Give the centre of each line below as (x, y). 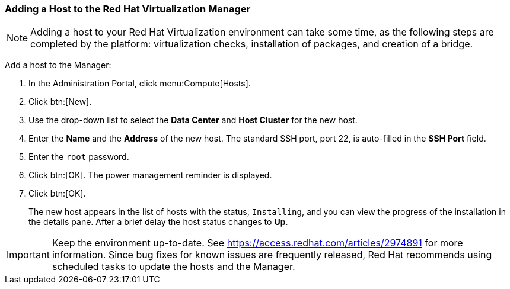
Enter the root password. (79, 157)
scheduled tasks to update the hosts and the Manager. (173, 267)
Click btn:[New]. (60, 102)
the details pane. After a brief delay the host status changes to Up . (158, 222)
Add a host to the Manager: (58, 65)
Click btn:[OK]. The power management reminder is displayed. (150, 175)
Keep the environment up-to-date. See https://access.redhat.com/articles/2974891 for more (257, 243)
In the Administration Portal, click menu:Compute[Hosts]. (140, 84)
